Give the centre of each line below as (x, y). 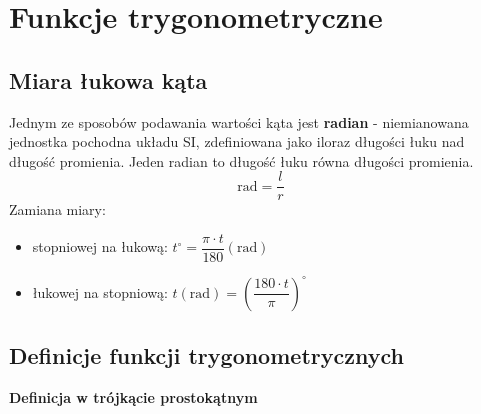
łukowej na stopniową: (100, 291)
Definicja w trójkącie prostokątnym (133, 396)
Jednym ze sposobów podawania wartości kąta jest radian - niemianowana (239, 121)
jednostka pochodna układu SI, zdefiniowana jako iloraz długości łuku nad (237, 141)
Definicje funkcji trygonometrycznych (206, 354)
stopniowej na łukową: (100, 246)
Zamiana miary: (57, 209)
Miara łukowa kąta (108, 79)
